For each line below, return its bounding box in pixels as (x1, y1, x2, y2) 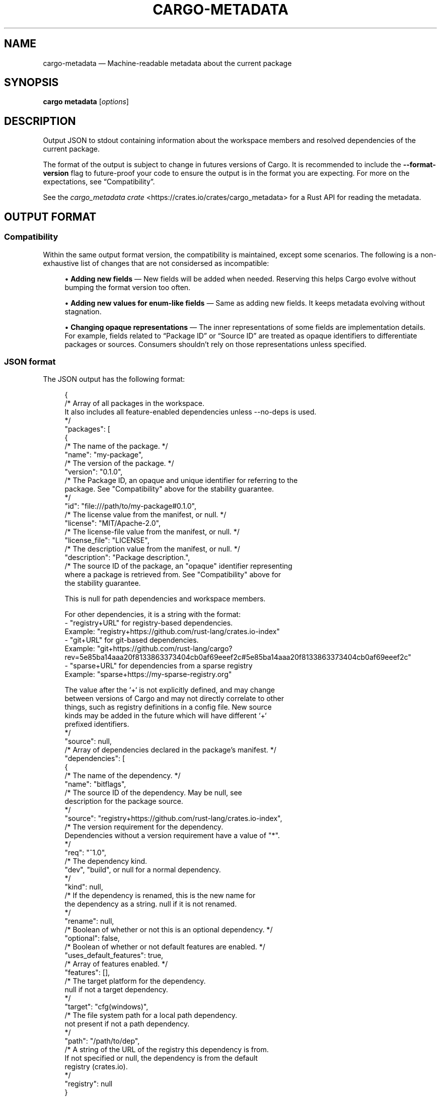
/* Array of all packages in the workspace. (64, 399, 205, 408)
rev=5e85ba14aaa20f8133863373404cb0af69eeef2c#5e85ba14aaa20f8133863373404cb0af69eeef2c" (64, 653, 411, 662)
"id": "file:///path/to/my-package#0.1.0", (64, 502, 196, 511)
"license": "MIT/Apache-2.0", (64, 519, 161, 528)
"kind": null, (64, 882, 103, 892)
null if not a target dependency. (64, 985, 168, 994)
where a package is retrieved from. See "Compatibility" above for (64, 570, 281, 579)
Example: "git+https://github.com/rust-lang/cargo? (64, 644, 233, 653)
